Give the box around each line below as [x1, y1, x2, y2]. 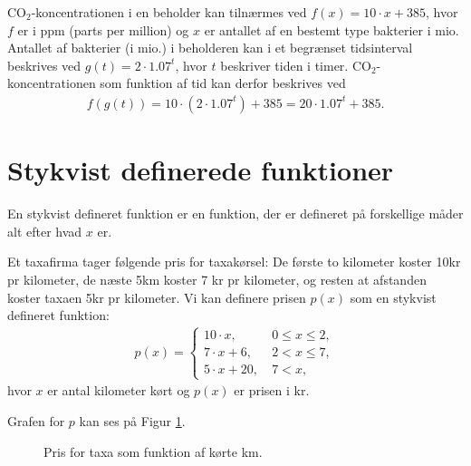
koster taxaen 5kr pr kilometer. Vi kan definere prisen [7, 287, 306, 306]
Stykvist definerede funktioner [7, 151, 394, 189]
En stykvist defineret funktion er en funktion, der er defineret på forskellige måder [7, 204, 464, 223]
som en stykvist [350, 287, 437, 306]
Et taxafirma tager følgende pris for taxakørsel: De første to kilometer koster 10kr [7, 252, 461, 271]
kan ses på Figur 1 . [79, 411, 186, 430]
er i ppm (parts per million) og [17, 20, 189, 39]
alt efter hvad [7, 221, 82, 240]
